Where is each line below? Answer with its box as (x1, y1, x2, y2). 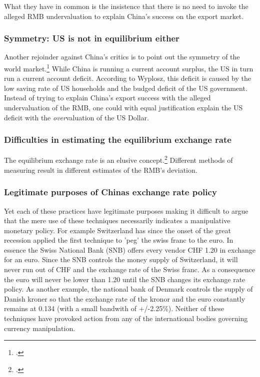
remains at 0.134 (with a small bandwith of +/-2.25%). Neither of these (4, 303, 224, 314)
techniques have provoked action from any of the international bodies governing (4, 313, 248, 324)
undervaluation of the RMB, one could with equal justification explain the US (4, 102, 243, 113)
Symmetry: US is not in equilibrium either (4, 32, 179, 44)
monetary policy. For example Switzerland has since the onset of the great (4, 225, 231, 235)
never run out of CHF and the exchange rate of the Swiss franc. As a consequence (4, 264, 255, 275)
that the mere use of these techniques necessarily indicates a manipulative (4, 215, 230, 226)
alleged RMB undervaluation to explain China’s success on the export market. (4, 10, 244, 21)
